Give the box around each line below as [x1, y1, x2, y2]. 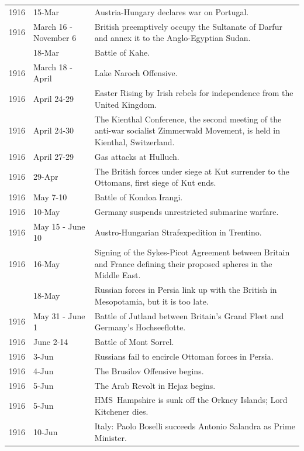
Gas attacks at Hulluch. [94, 150, 179, 162]
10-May [33, 205, 60, 217]
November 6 [33, 32, 77, 44]
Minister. [94, 431, 127, 443]
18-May [33, 289, 60, 302]
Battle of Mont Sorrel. [94, 336, 174, 348]
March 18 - [33, 60, 72, 73]
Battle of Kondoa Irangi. [94, 191, 183, 203]
